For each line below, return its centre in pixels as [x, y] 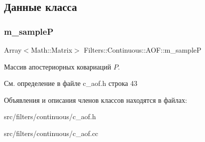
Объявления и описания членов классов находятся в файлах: [96, 100]
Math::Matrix [52, 50]
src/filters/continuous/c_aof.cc [51, 133]
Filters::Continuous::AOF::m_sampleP [143, 50]
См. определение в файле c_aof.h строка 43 [71, 83]
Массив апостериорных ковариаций [58, 66]
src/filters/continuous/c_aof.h [50, 116]
